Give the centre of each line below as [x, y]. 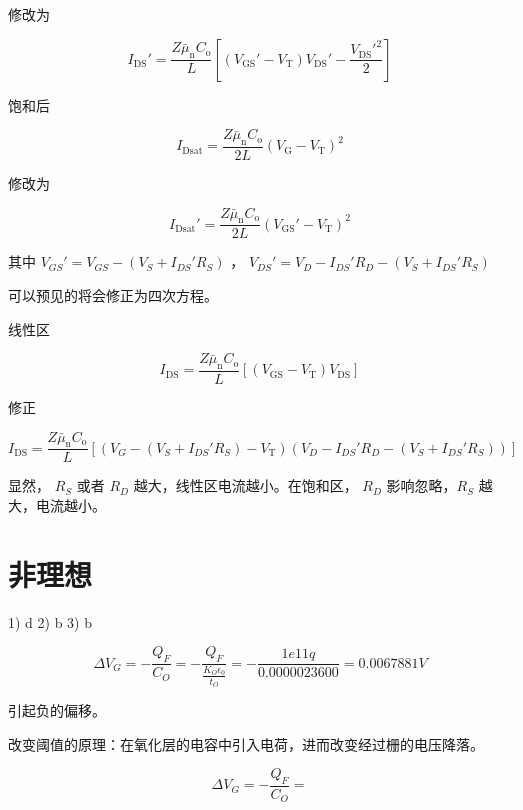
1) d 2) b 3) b [50, 621]
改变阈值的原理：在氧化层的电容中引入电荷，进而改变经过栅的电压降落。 [246, 743]
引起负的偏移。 [57, 710]
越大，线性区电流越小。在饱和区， [245, 485]
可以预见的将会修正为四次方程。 [113, 295]
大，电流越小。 [57, 505]
